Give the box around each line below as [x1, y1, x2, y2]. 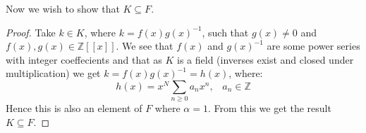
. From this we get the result [207, 101, 331, 115]
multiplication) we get [6, 66, 101, 80]
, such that [202, 24, 249, 39]
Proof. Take [6, 24, 56, 39]
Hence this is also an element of [6, 101, 142, 115]
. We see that [116, 38, 173, 53]
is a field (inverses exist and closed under [177, 52, 354, 66]
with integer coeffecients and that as [6, 52, 162, 66]
